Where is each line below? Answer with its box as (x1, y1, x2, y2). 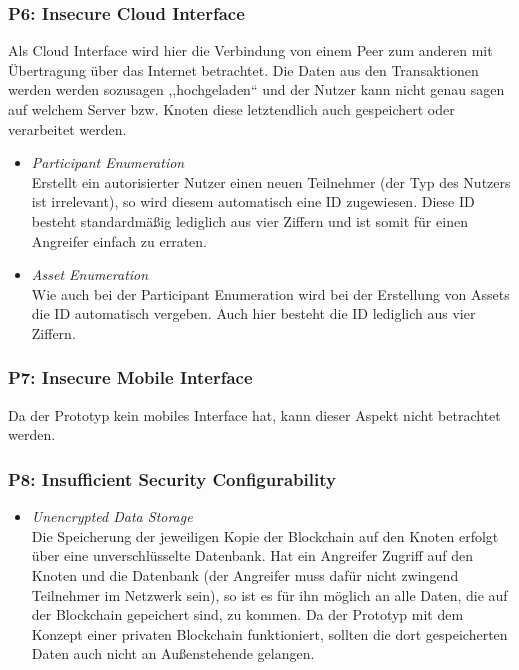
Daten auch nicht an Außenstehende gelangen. (31, 643, 315, 664)
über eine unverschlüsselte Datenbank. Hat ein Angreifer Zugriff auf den (31, 545, 474, 566)
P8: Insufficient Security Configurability (8, 466, 336, 491)
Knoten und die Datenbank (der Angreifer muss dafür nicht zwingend (31, 564, 459, 585)
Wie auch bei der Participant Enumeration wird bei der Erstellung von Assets (31, 283, 510, 304)
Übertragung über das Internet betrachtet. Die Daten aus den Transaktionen (8, 59, 479, 80)
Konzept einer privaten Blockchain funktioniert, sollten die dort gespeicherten (31, 623, 508, 644)
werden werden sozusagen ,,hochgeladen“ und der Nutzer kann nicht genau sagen (8, 79, 505, 100)
